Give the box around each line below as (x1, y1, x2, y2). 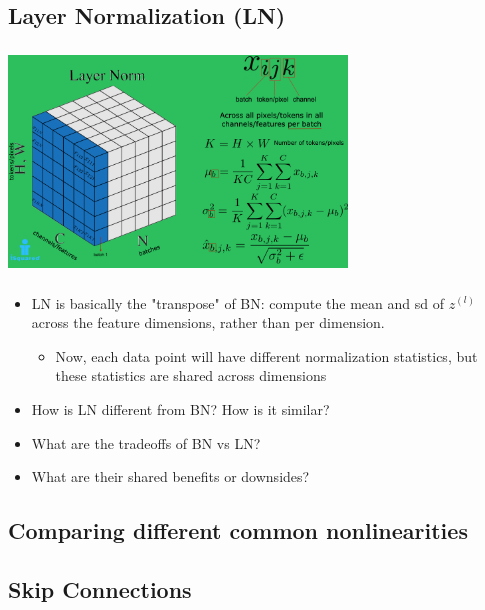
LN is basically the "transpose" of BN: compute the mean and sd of (31, 292, 444, 313)
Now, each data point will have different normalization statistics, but (55, 345, 478, 366)
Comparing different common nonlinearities (8, 515, 468, 546)
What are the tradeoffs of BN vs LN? (31, 432, 261, 453)
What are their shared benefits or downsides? (31, 466, 310, 487)
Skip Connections (8, 573, 192, 604)
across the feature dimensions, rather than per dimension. (31, 312, 385, 333)
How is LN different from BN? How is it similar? (31, 398, 330, 419)
